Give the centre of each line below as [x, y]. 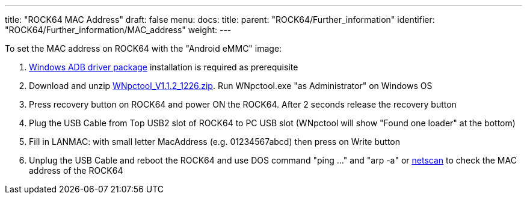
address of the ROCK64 [76, 170]
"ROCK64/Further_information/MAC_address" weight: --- [118, 30]
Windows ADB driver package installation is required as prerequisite [164, 67]
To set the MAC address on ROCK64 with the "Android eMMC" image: [143, 48]
